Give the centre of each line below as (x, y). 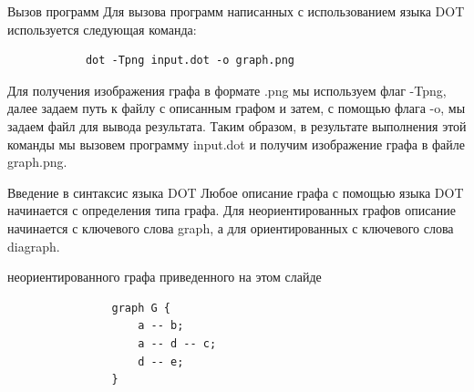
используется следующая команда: (102, 29)
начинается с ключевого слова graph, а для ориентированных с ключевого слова (231, 227)
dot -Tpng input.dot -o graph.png (190, 61)
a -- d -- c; (177, 343)
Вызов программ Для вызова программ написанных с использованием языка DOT (236, 11)
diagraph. (34, 246)
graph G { (141, 308)
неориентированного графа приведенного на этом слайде (165, 277)
